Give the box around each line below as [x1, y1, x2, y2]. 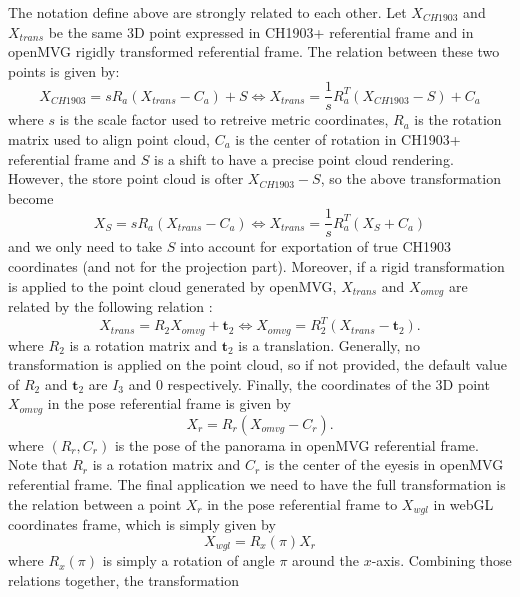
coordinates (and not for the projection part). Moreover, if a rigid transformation [8, 256, 505, 277]
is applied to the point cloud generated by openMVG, [8, 275, 337, 296]
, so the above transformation [320, 168, 501, 189]
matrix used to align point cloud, [8, 129, 210, 150]
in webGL [433, 493, 494, 514]
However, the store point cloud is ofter [8, 168, 244, 189]
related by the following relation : [8, 296, 213, 317]
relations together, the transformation [8, 569, 239, 590]
